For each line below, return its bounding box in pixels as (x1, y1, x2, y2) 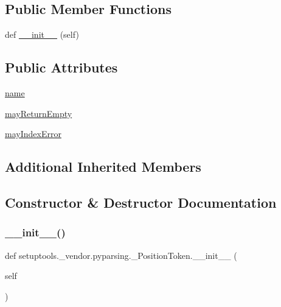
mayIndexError (5, 127, 61, 140)
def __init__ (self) (5, 28, 79, 41)
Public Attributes (5, 58, 118, 77)
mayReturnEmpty (5, 107, 72, 119)
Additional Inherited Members (5, 157, 201, 176)
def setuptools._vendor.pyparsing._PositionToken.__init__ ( (5, 249, 237, 261)
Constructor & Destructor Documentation (5, 192, 277, 211)
